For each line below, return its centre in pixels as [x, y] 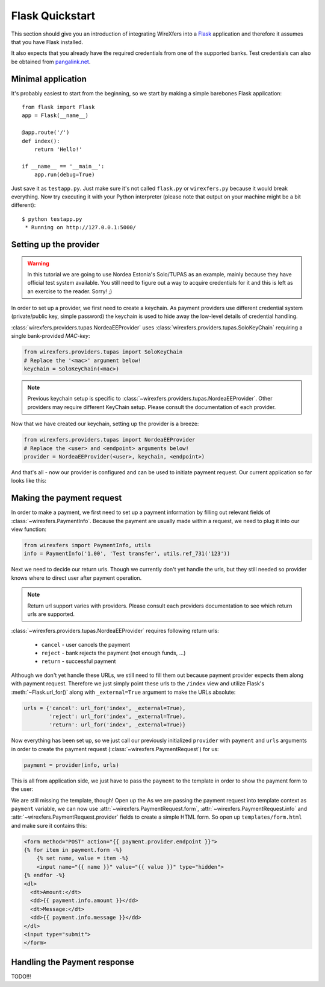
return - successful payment [79, 661]
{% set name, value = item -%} [82, 858]
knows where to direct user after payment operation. [76, 578]
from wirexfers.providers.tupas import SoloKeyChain [103, 352]
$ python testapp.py [52, 219]
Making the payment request [67, 498]
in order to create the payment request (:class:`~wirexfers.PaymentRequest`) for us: [115, 749]
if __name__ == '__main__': [63, 166]
